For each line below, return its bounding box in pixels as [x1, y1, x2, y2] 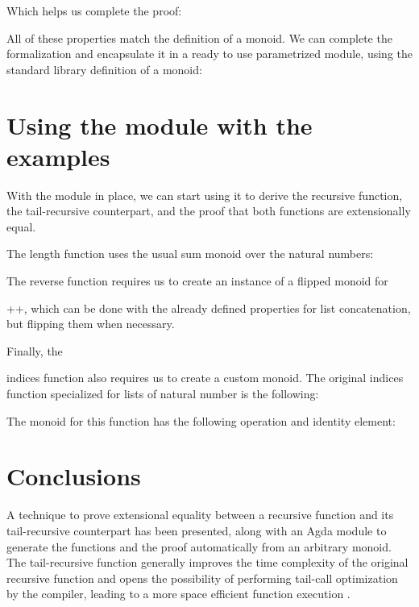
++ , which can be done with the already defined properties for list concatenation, [6, 299, 411, 316]
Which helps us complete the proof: [6, 2, 182, 19]
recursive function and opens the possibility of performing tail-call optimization [6, 569, 398, 586]
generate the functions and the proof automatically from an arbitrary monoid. [6, 538, 392, 555]
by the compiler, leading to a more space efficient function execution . [6, 585, 351, 602]
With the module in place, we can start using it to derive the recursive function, [6, 186, 403, 203]
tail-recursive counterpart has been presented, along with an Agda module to [6, 522, 387, 538]
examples [6, 139, 110, 173]
